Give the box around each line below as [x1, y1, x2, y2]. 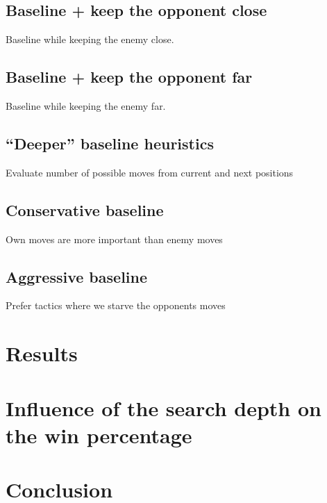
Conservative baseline [6, 199, 164, 220]
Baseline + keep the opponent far [6, 66, 253, 88]
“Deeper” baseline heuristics [6, 132, 214, 154]
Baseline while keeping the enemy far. [6, 99, 166, 113]
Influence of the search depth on [6, 393, 321, 422]
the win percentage [6, 420, 192, 449]
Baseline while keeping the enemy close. [6, 32, 174, 47]
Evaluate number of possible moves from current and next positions [6, 165, 294, 179]
